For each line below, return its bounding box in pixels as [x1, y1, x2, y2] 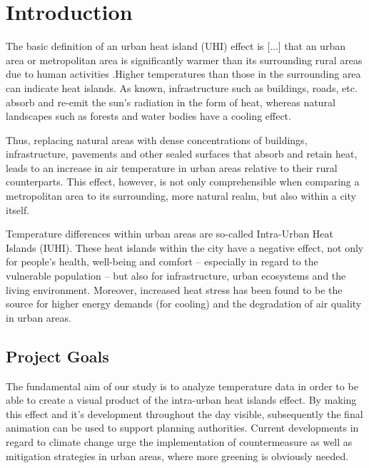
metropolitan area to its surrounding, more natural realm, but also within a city [6, 188, 356, 203]
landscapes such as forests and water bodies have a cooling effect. [6, 108, 291, 123]
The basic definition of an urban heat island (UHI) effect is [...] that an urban [6, 39, 345, 54]
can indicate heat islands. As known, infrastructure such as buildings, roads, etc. [6, 80, 358, 95]
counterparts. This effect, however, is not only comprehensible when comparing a [6, 174, 360, 189]
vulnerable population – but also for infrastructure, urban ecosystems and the [6, 268, 346, 283]
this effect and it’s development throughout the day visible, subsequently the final [6, 406, 363, 421]
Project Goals [6, 345, 109, 367]
